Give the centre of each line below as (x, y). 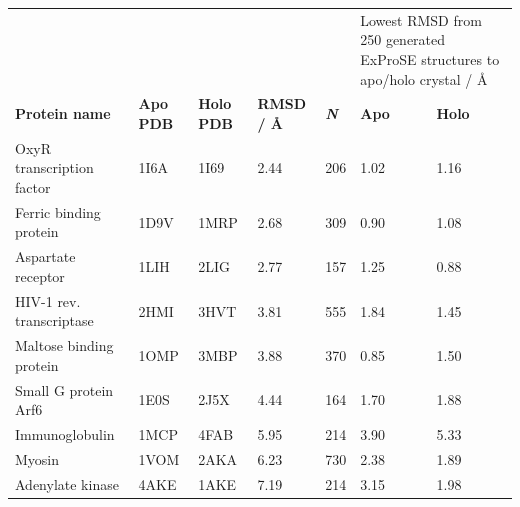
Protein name (63, 113)
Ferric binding (58, 211)
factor (33, 187)
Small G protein (64, 389)
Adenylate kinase (67, 483)
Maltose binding (64, 345)
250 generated (403, 39)
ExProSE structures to (430, 58)
